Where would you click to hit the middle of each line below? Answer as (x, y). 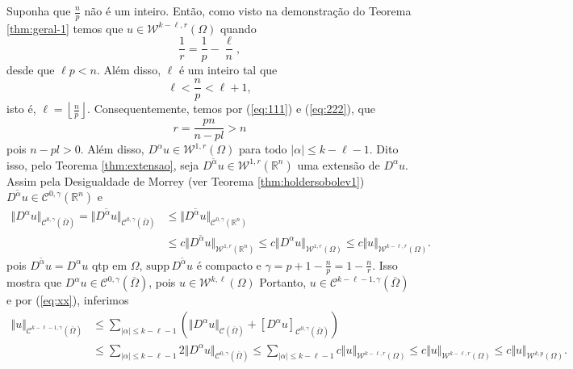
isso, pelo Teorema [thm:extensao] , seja (103, 164)
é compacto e (229, 264)
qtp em (109, 264)
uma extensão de (339, 164)
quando (238, 28)
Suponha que (39, 10)
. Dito (384, 149)
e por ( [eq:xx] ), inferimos (68, 300)
